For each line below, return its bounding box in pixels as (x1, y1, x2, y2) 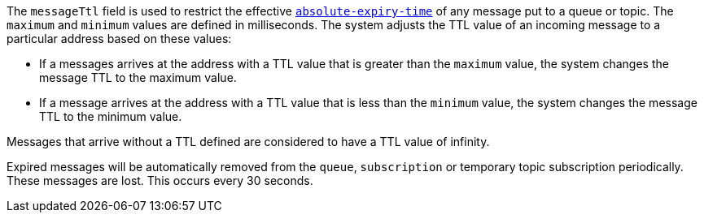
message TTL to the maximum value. (39, 71, 237, 84)
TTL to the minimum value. (39, 109, 182, 123)
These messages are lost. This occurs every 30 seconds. (7, 174, 313, 187)
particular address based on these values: (7, 32, 232, 45)
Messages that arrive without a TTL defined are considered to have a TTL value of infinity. (7, 135, 490, 148)
